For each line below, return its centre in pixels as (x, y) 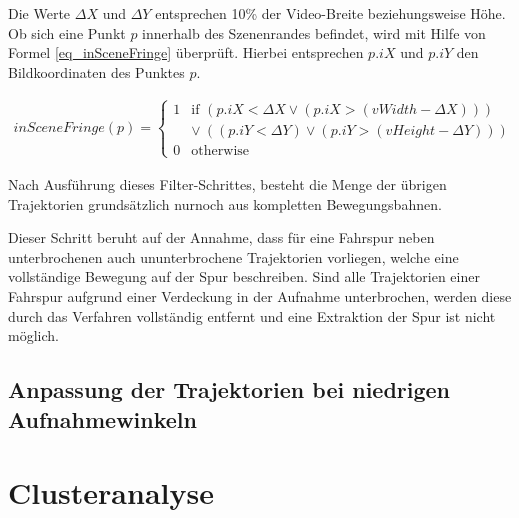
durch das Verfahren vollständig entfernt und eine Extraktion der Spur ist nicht (252, 315)
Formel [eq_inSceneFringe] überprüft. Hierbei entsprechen (186, 52)
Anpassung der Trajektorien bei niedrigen (229, 389)
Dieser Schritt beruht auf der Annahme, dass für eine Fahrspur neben (221, 237)
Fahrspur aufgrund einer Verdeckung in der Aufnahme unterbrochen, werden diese (260, 295)
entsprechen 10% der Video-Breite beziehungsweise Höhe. (330, 13)
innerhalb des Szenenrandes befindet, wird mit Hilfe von (314, 32)
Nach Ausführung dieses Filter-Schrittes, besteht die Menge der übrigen (227, 184)
